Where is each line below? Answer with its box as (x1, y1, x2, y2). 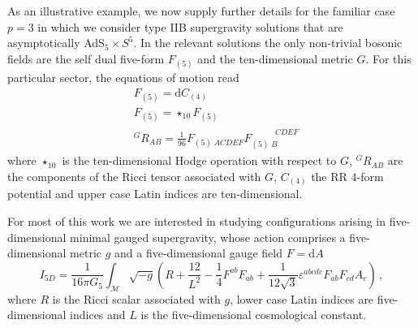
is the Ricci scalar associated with (52, 290, 221, 307)
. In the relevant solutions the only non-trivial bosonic (133, 34, 403, 51)
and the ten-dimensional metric (197, 50, 353, 67)
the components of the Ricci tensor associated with (7, 167, 261, 184)
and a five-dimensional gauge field (114, 244, 282, 261)
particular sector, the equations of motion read (7, 68, 239, 85)
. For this (365, 50, 412, 67)
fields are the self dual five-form (7, 50, 165, 67)
